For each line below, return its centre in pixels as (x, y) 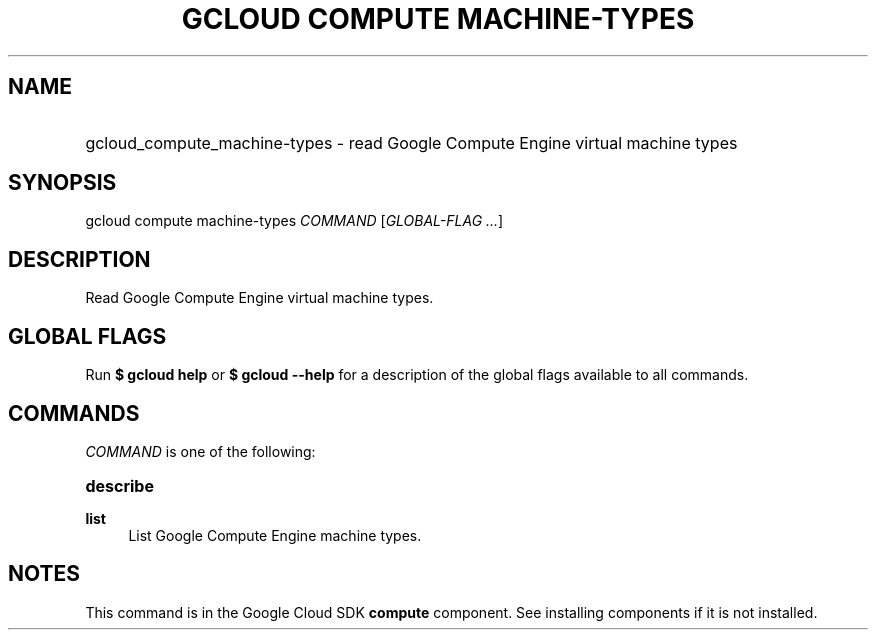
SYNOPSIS (62, 183)
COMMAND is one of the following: (200, 451)
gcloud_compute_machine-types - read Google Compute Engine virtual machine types (411, 142)
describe (119, 485)
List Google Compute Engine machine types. (275, 535)
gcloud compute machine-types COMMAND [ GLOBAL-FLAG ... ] (294, 221)
